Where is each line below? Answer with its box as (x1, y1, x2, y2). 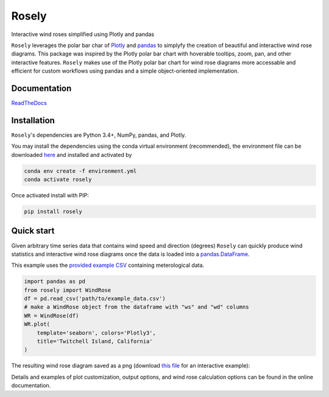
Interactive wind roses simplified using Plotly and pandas (11, 31, 155, 38)
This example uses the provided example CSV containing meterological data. (11, 261, 205, 269)
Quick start (11, 226, 55, 236)
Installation (11, 115, 55, 125)
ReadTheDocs (11, 100, 47, 107)
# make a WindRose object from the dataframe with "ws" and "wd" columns (24, 304, 249, 311)
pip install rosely (24, 208, 82, 215)
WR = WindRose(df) (24, 312, 79, 319)
